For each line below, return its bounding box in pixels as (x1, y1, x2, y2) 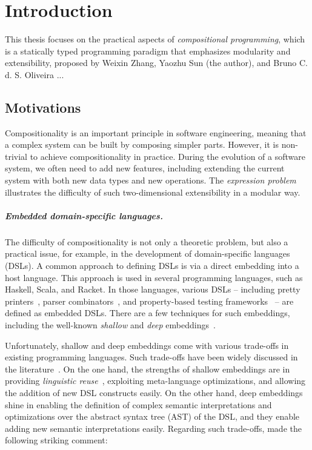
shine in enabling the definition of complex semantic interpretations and (5, 398, 272, 411)
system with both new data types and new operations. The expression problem (5, 174, 296, 187)
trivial (5, 150, 28, 162)
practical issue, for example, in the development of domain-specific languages (5, 247, 290, 260)
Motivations (5, 98, 81, 116)
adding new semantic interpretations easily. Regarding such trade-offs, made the (5, 422, 302, 434)
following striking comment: (5, 434, 108, 446)
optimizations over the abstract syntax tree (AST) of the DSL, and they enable (5, 410, 300, 423)
